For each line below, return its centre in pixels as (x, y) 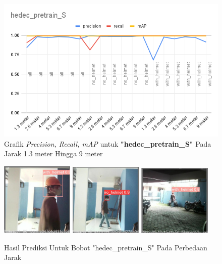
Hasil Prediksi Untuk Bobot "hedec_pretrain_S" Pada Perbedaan (106, 247)
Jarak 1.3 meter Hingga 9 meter (53, 153)
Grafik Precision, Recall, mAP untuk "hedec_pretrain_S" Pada (108, 143)
